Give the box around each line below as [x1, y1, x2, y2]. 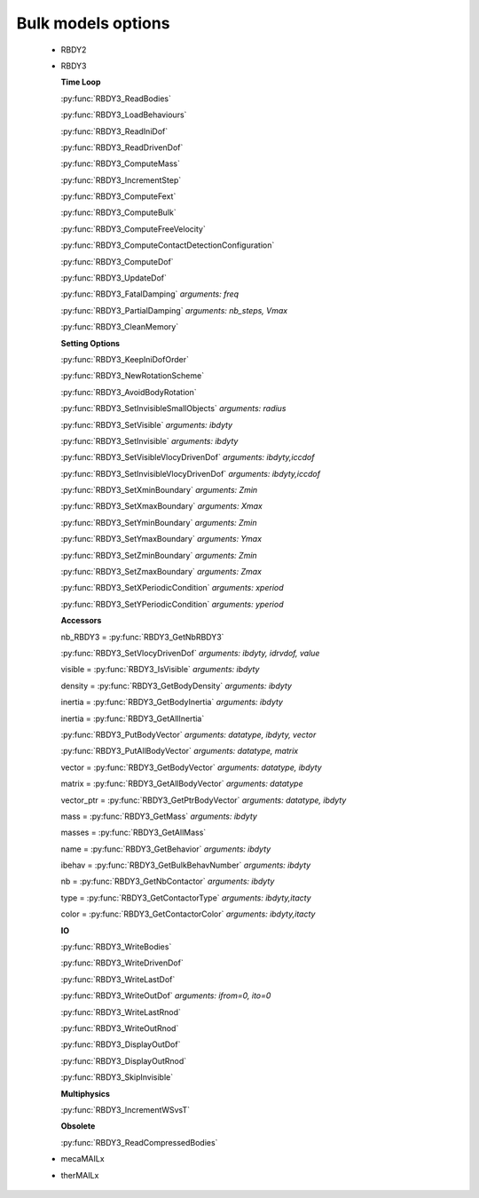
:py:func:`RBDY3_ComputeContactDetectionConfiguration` [60, 240, 275, 250]
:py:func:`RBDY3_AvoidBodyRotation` [60, 386, 197, 397]
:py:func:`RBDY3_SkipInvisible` [60, 1072, 173, 1083]
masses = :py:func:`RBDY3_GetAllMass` [60, 827, 207, 838]
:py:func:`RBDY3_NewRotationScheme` [60, 370, 204, 381]
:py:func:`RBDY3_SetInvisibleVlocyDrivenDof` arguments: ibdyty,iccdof [60, 468, 321, 479]
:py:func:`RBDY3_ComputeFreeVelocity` [60, 223, 206, 234]
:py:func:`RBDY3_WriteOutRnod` [60, 1022, 179, 1034]
